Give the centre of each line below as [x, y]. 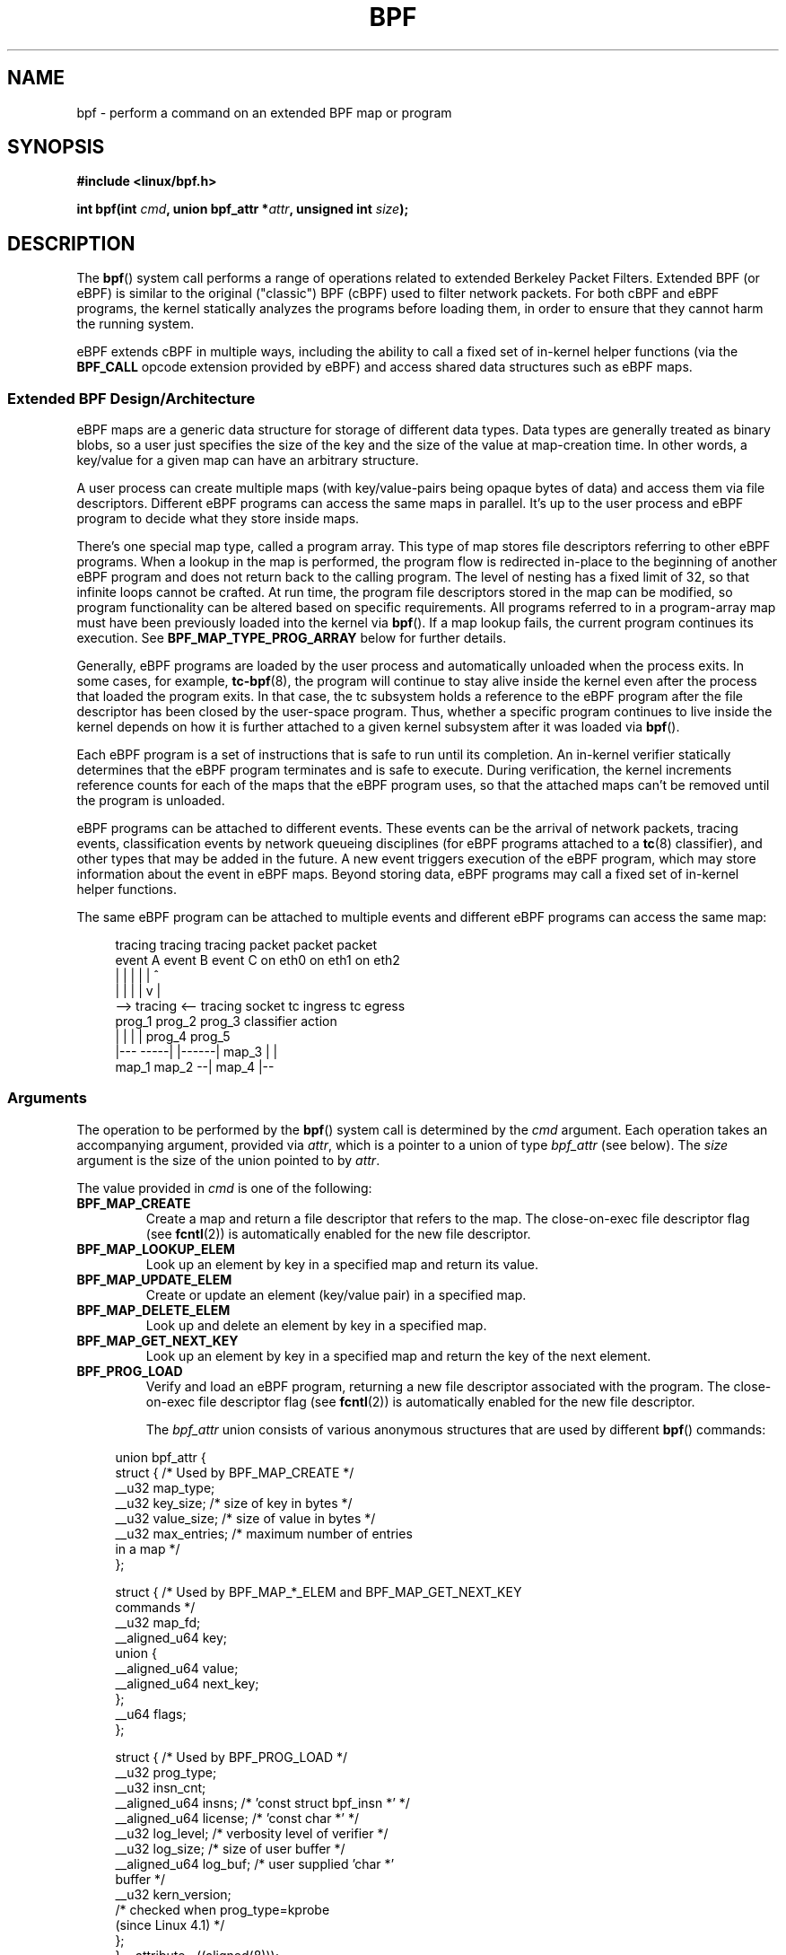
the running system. [135, 324]
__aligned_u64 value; [177, 1668]
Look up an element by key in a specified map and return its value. [342, 1264]
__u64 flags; [151, 1714]
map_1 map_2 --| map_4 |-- [195, 1067]
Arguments [47, 1098]
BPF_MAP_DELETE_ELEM [153, 1310]
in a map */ [148, 1548]
